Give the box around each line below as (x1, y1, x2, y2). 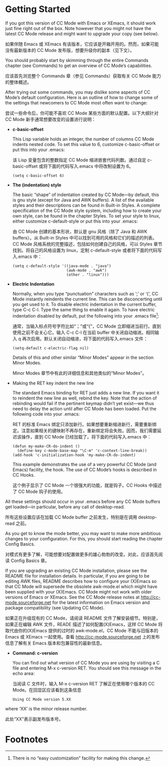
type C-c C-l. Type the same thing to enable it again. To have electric (12, 306, 155, 312)
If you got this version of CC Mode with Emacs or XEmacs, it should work (5, 20, 156, 26)
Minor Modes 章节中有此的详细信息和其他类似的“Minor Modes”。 (12, 370, 147, 376)
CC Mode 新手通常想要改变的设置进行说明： (5, 116, 96, 122)
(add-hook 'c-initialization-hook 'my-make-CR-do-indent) (12, 452, 136, 457)
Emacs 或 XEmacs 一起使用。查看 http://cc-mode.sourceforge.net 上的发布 (5, 633, 160, 639)
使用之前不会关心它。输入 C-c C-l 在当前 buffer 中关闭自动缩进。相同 (12, 329, 155, 335)
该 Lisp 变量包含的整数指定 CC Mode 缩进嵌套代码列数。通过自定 (12, 156, 146, 163)
